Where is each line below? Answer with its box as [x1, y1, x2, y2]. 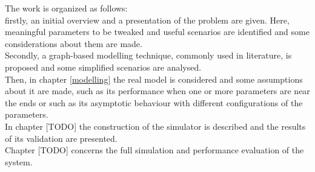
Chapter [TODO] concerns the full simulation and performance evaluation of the [5, 144, 304, 156]
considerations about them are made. [5, 37, 142, 49]
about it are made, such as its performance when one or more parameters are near [5, 84, 310, 97]
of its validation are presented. [5, 132, 118, 144]
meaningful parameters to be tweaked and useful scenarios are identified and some [5, 25, 310, 38]
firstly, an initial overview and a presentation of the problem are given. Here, [5, 13, 290, 26]
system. [5, 155, 33, 168]
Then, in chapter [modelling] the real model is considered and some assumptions [5, 72, 303, 85]
